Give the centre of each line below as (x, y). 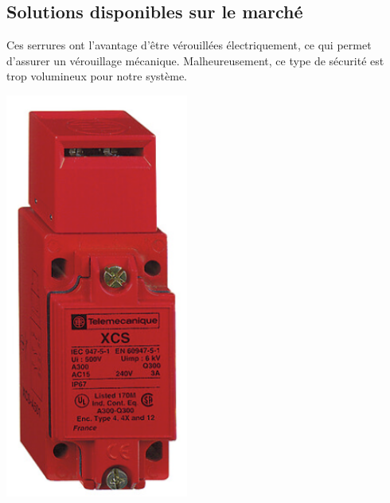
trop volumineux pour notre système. (97, 76)
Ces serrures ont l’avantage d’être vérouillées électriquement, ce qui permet (189, 45)
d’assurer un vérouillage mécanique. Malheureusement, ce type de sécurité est (195, 60)
